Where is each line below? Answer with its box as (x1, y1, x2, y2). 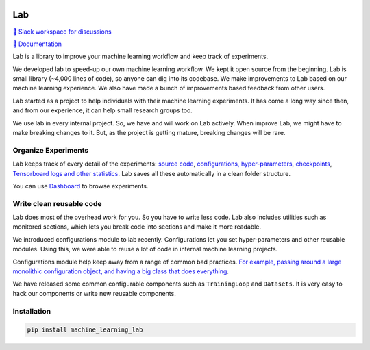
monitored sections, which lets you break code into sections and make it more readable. (12, 223, 262, 231)
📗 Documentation (12, 40, 62, 48)
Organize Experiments (12, 145, 89, 155)
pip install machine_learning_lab (27, 326, 143, 334)
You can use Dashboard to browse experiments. (12, 182, 149, 190)
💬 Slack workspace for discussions (12, 27, 112, 36)
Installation (12, 306, 51, 316)
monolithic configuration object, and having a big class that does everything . (12, 267, 230, 275)
